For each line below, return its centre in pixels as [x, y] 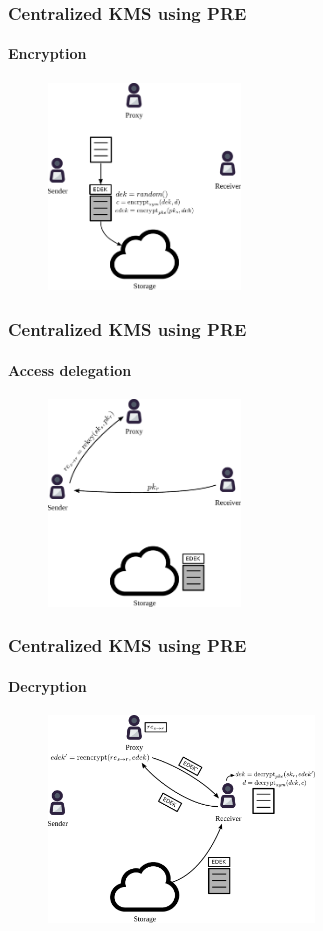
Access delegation [70, 369]
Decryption [47, 685]
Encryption [47, 53]
